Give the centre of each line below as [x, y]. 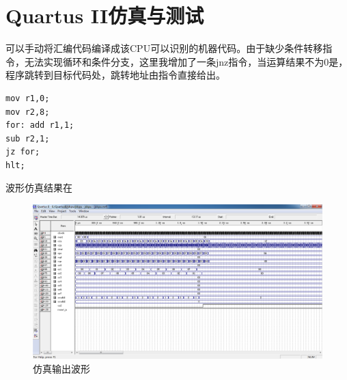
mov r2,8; [28, 112]
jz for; [23, 152]
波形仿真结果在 [39, 188]
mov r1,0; [28, 98]
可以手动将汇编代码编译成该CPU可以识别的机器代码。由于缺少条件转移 [164, 48]
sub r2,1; [28, 138]
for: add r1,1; [40, 125]
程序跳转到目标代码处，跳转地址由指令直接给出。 [115, 75]
